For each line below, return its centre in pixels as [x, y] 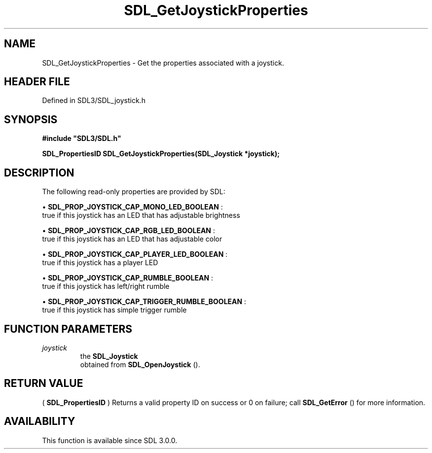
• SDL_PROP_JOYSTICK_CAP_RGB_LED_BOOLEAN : [129, 231]
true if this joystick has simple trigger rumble [114, 310]
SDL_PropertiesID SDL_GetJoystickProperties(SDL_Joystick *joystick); [161, 154]
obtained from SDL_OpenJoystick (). [140, 364]
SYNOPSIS [31, 119]
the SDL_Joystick [109, 356]
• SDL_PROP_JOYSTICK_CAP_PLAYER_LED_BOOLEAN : [135, 254]
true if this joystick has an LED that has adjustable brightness [141, 215]
